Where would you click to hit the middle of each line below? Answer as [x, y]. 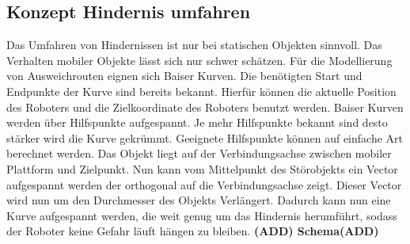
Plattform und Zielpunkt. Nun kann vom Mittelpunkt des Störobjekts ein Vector [202, 168]
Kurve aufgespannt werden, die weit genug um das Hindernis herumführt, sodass [202, 215]
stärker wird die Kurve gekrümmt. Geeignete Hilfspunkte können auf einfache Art [205, 137]
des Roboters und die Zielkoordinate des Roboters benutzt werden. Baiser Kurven [205, 107]
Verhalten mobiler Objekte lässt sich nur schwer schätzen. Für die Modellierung [199, 60]
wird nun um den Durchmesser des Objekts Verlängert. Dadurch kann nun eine [199, 200]
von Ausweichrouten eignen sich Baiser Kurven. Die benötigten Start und [184, 76]
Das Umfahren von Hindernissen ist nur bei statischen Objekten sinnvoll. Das [194, 45]
